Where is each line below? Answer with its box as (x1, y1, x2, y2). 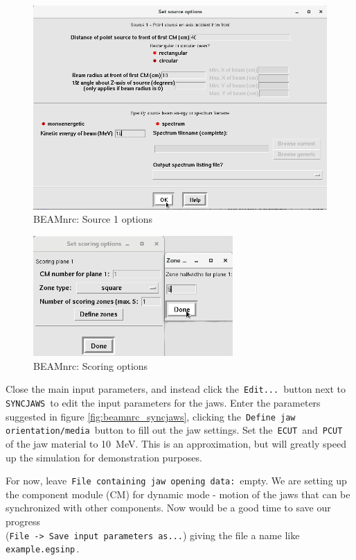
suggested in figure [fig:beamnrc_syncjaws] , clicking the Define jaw (6, 409, 296, 423)
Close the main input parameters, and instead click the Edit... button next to (6, 382, 346, 396)
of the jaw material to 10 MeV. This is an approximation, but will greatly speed (6, 436, 346, 450)
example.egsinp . (6, 541, 80, 556)
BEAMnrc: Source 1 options (33, 212, 153, 226)
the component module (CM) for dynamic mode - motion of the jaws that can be (6, 486, 350, 501)
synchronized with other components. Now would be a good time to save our (6, 500, 331, 515)
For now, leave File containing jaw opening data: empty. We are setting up (6, 473, 347, 488)
